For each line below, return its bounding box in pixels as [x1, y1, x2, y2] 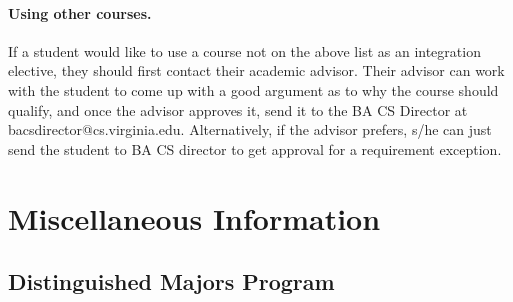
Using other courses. [8, 2, 152, 23]
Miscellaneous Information [8, 197, 381, 238]
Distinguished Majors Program [8, 266, 335, 297]
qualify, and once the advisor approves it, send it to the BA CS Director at [8, 99, 468, 120]
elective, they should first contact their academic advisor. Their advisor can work [8, 60, 505, 81]
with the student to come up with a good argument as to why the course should [8, 79, 499, 100]
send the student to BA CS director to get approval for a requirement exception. [8, 138, 502, 159]
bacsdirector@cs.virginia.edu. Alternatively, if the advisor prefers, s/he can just [8, 119, 492, 140]
